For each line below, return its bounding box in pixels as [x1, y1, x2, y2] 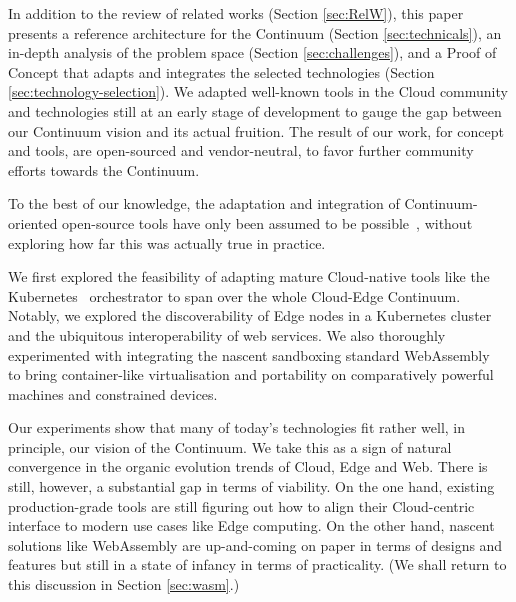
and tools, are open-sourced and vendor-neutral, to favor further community [8, 140, 474, 161]
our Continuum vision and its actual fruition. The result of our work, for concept [8, 120, 504, 141]
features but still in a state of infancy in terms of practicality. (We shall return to [8, 554, 507, 575]
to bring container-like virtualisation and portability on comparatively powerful [8, 364, 494, 385]
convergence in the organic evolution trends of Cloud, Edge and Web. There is [8, 456, 488, 477]
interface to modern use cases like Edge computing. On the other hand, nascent [8, 515, 495, 536]
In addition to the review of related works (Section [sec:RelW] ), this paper [8, 3, 464, 23]
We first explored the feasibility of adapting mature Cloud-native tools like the [8, 266, 490, 287]
